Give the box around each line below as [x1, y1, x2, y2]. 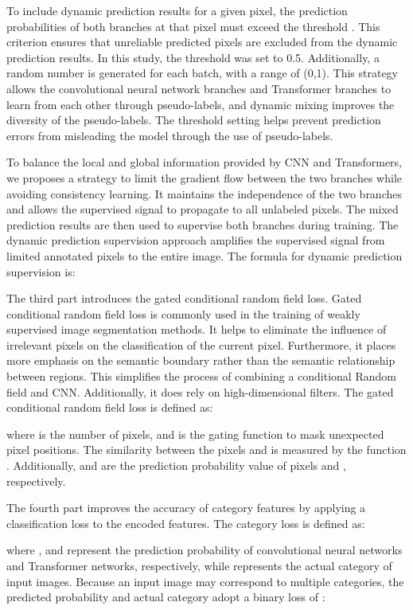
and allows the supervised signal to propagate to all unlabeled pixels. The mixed [6, 201, 399, 217]
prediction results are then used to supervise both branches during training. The [6, 216, 399, 233]
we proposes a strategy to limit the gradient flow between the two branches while [6, 169, 403, 186]
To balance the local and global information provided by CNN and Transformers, [6, 154, 403, 170]
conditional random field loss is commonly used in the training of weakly [6, 305, 360, 322]
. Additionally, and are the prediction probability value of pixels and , [6, 457, 346, 474]
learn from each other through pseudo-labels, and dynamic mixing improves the [6, 96, 395, 112]
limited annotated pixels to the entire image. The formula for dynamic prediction [6, 247, 403, 264]
